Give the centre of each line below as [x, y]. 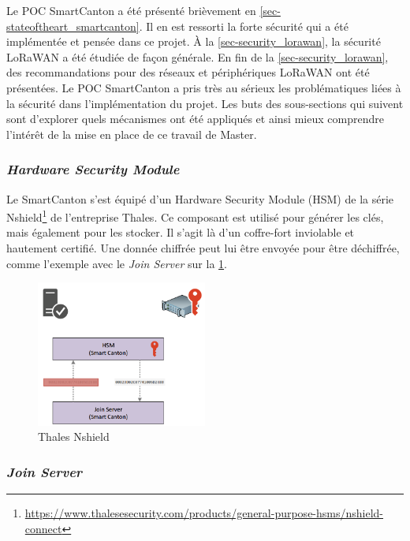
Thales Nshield [74, 437]
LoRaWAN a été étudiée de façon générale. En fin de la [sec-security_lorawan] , [198, 56]
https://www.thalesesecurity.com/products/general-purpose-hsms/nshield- [204, 513]
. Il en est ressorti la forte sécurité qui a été [244, 26]
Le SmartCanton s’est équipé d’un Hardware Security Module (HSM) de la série [200, 198]
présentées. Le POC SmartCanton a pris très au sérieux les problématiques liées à [204, 87]
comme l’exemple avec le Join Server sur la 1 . [117, 263]
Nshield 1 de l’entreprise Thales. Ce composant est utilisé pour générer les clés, [195, 216]
